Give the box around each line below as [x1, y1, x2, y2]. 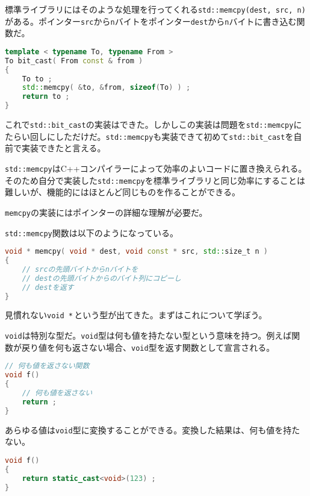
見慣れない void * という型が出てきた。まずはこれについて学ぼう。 [5, 309, 267, 321]
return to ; [22, 92, 70, 101]
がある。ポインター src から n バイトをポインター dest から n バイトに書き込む [5, 14, 297, 27]
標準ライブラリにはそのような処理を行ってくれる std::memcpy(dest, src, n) [5, 3, 306, 15]
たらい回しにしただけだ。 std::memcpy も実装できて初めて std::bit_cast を [5, 130, 294, 142]
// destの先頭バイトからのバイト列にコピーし [22, 274, 181, 283]
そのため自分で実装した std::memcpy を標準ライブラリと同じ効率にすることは [5, 174, 305, 186]
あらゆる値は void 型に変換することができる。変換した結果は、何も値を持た [5, 423, 300, 436]
